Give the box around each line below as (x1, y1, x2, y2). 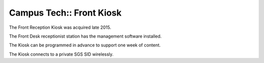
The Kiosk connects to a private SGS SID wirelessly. (9, 51, 114, 57)
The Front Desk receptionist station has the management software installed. (9, 33, 162, 39)
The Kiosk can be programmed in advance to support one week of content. (9, 42, 161, 48)
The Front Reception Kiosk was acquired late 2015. (9, 24, 111, 30)
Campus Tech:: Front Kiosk (9, 7, 122, 18)
